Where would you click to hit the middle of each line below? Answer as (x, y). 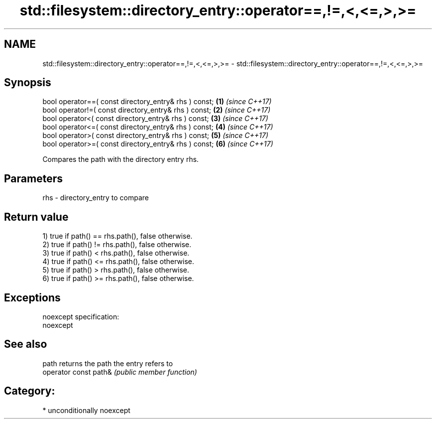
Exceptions (32, 297)
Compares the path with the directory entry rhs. (121, 159)
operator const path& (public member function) (120, 372)
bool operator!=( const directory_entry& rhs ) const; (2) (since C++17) (157, 110)
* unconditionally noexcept (86, 410)
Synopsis (28, 83)
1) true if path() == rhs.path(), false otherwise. (117, 236)
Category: (30, 391)
